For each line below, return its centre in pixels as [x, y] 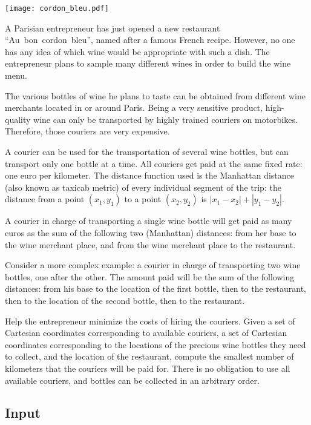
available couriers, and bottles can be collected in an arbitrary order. [132, 380]
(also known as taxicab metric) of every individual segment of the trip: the [143, 187]
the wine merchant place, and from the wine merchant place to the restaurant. [150, 244]
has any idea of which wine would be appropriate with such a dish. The [137, 51]
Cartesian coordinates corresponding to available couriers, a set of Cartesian [146, 333]
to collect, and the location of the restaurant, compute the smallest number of [149, 356]
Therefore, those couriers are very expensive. [87, 131]
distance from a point [45, 199]
